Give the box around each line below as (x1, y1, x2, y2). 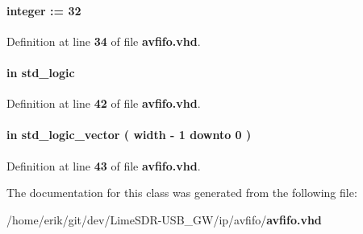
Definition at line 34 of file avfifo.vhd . (6, 32, 201, 49)
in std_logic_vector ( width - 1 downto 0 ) (6, 126, 252, 143)
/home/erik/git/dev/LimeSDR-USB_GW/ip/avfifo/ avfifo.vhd (6, 211, 322, 228)
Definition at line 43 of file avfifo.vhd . (6, 157, 201, 174)
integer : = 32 (6, 2, 81, 18)
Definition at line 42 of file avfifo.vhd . (6, 95, 201, 112)
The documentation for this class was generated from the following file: (6, 184, 357, 201)
